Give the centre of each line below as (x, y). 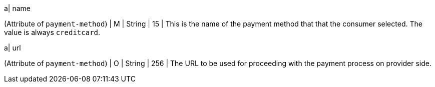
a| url (13, 48)
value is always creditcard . (52, 32)
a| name (18, 8)
